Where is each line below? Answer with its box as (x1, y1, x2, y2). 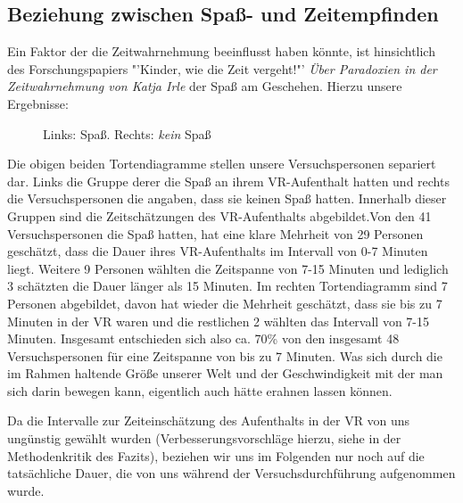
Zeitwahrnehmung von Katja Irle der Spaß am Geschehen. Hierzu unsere (7, 77, 402, 95)
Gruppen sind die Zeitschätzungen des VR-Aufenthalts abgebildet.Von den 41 (7, 206, 432, 225)
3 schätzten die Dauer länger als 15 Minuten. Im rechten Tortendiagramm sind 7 (7, 276, 448, 295)
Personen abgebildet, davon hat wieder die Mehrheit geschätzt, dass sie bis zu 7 (7, 293, 442, 312)
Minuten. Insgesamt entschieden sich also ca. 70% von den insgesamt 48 (7, 329, 400, 348)
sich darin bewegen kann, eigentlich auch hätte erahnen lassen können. (7, 381, 393, 400)
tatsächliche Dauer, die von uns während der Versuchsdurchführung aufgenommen (7, 464, 456, 482)
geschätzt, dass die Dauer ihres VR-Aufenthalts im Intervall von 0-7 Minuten (7, 242, 428, 260)
